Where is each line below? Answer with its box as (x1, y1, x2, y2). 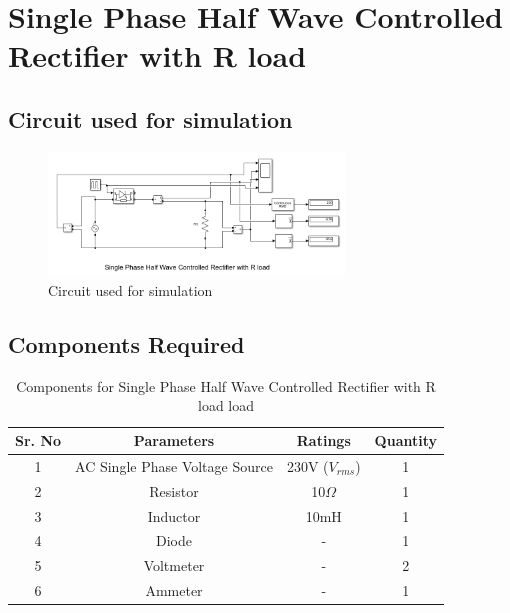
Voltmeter (143, 555, 205, 576)
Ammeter (145, 580, 203, 601)
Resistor (149, 480, 199, 501)
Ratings (296, 430, 351, 451)
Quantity (374, 430, 437, 451)
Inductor (147, 505, 201, 526)
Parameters (133, 430, 215, 451)
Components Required (8, 329, 245, 360)
